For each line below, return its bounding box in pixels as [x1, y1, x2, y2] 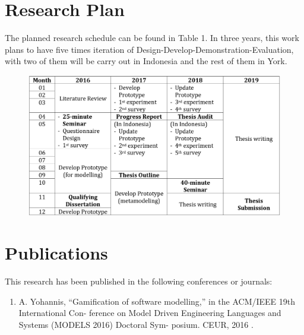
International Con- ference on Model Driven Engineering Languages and [18, 306, 281, 319]
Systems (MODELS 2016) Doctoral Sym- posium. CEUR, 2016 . [18, 318, 254, 330]
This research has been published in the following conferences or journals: [5, 275, 273, 287]
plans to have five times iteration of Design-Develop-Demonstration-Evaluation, [5, 43, 294, 55]
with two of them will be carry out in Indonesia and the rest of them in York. [5, 55, 287, 67]
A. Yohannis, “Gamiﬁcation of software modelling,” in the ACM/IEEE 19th [18, 295, 296, 307]
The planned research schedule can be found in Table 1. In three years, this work [5, 31, 299, 44]
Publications [5, 241, 108, 265]
